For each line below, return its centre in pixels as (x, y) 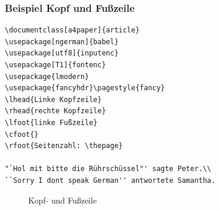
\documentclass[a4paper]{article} (72, 30)
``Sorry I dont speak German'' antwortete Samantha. (110, 180)
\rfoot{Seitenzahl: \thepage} (64, 146)
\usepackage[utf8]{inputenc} (62, 53)
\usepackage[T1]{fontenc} (55, 65)
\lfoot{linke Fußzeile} (51, 122)
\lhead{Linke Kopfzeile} (53, 99)
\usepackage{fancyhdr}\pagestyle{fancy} (85, 88)
